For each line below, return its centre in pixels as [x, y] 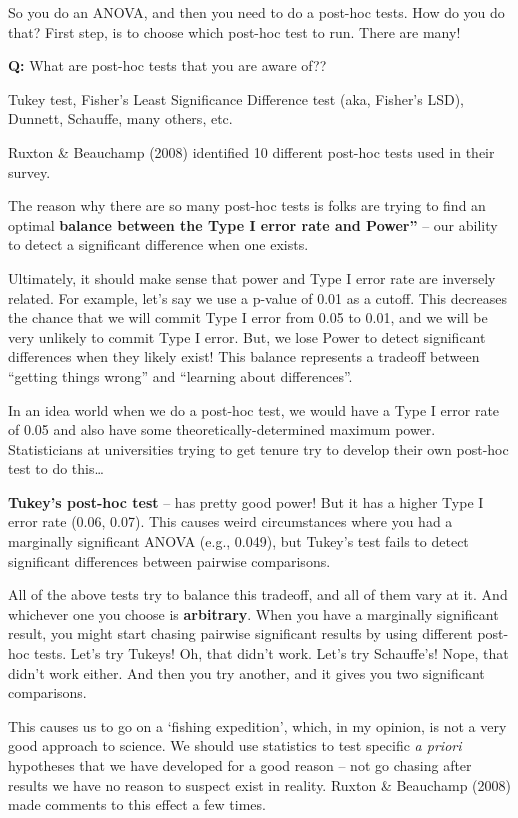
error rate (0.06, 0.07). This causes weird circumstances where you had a [230, 521]
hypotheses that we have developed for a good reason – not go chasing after [240, 765]
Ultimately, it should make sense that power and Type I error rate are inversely [252, 277]
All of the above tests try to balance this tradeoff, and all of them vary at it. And [258, 594]
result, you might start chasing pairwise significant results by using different [240, 633]
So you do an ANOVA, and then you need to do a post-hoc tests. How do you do [256, 12]
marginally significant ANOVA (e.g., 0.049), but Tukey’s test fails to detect [238, 541]
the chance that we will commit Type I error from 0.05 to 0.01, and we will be [248, 317]
